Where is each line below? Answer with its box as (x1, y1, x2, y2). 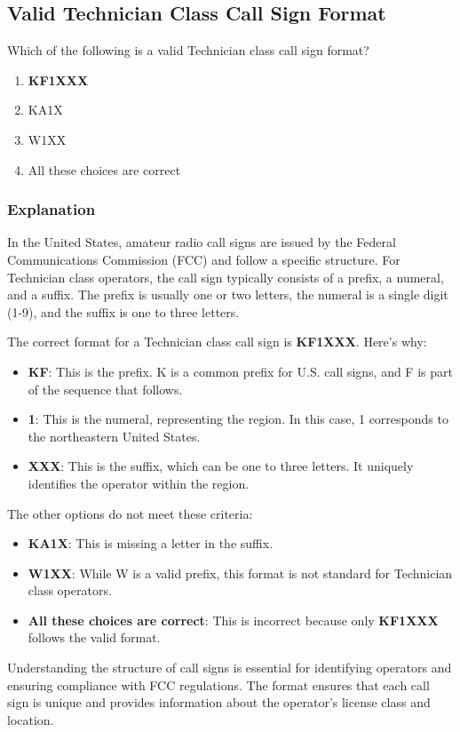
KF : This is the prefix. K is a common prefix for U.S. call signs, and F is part (28, 362, 453, 380)
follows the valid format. (28, 628, 161, 647)
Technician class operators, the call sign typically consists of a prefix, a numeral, (7, 267, 444, 286)
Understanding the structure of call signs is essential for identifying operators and (7, 658, 452, 677)
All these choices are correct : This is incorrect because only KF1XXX (28, 610, 439, 629)
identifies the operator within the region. (28, 473, 250, 492)
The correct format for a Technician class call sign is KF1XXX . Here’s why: (7, 332, 427, 351)
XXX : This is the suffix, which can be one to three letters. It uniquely (28, 457, 414, 475)
